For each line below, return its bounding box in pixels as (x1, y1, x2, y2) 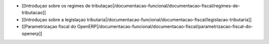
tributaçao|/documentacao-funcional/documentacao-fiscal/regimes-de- (91, 3, 240, 8)
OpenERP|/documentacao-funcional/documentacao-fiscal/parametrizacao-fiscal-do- (77, 24, 253, 30)
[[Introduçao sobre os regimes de (21, 3, 91, 8)
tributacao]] (21, 10, 46, 16)
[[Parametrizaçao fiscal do (21, 24, 77, 30)
